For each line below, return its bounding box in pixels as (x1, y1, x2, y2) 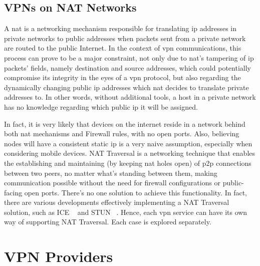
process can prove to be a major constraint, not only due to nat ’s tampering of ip (4, 52, 254, 63)
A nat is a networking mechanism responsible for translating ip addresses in (4, 23, 237, 34)
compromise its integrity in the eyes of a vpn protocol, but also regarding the (4, 72, 241, 83)
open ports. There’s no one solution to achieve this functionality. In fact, (24, 187, 247, 197)
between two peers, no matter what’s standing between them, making (4, 167, 217, 178)
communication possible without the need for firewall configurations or (4, 177, 221, 188)
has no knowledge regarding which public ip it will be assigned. (4, 101, 198, 112)
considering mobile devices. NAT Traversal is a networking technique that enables (4, 148, 255, 158)
